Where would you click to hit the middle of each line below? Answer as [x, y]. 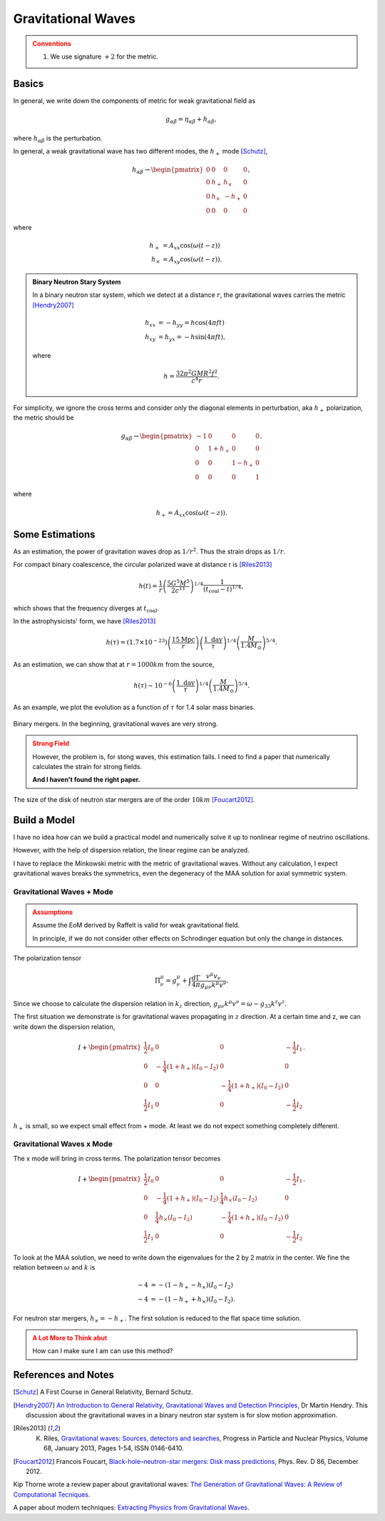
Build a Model [44, 820]
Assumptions [53, 912]
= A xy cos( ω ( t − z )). [192, 261]
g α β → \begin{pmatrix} [156, 437]
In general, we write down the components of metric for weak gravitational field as [134, 101]
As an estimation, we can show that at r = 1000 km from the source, [114, 664]
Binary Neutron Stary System [77, 281]
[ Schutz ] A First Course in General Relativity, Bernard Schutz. [103, 1392]
